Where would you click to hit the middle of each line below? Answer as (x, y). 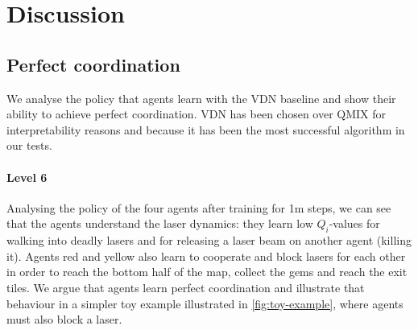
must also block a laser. (64, 319)
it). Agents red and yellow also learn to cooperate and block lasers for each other (206, 256)
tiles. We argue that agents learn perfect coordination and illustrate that (186, 287)
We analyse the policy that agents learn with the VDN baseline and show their (201, 98)
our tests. (29, 145)
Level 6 (27, 177)
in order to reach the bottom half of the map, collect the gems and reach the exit (207, 272)
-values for (354, 223)
